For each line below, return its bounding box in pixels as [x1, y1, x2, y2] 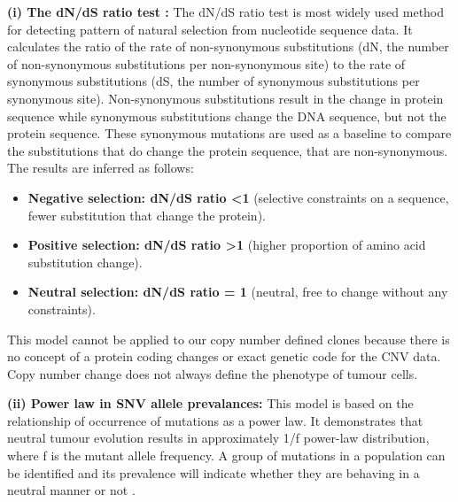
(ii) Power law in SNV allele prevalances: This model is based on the [7, 394, 414, 413]
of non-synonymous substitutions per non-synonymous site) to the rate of [7, 54, 406, 73]
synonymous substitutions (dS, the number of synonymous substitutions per [7, 72, 420, 90]
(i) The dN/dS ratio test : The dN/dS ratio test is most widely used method [7, 3, 445, 20]
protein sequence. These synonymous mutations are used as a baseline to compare [7, 124, 452, 143]
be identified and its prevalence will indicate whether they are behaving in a [7, 463, 420, 482]
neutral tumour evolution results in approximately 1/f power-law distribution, [7, 429, 430, 447]
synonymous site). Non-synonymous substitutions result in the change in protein [7, 89, 444, 107]
